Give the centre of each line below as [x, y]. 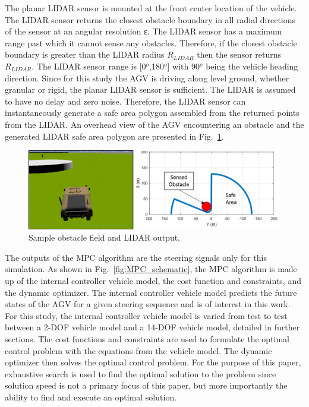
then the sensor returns [239, 54]
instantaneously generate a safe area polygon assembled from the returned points [152, 113]
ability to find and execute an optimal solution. [91, 397]
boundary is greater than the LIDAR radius [85, 54]
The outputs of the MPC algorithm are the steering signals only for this [136, 257]
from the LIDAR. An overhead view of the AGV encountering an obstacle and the [154, 124]
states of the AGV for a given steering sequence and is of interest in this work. [148, 304]
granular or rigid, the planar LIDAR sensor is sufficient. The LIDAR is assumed [150, 89]
